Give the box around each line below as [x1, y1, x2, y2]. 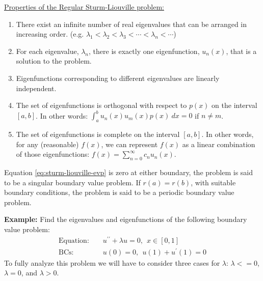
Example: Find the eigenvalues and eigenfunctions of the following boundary [4, 214, 247, 224]
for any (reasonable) [16, 138, 79, 149]
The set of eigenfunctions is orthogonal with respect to [16, 100, 187, 110]
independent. [16, 82, 57, 93]
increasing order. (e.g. [16, 29, 84, 39]
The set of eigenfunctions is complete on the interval [16, 129, 180, 139]
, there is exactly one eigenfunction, [89, 45, 200, 56]
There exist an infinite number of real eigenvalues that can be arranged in [16, 18, 247, 29]
